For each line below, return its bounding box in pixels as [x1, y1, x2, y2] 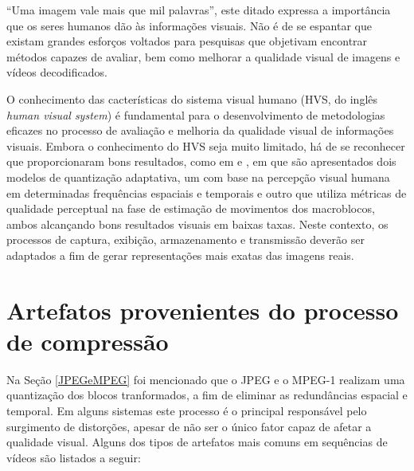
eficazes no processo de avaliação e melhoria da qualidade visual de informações [6, 122, 394, 139]
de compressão [6, 324, 169, 357]
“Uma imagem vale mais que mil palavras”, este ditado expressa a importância [6, 2, 391, 18]
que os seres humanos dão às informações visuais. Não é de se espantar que [6, 17, 372, 33]
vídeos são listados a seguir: [6, 449, 141, 465]
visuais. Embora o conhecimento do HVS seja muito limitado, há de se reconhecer [6, 137, 405, 154]
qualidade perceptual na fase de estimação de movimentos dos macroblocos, [6, 200, 375, 217]
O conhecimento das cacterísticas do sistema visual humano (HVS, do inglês [6, 90, 378, 107]
